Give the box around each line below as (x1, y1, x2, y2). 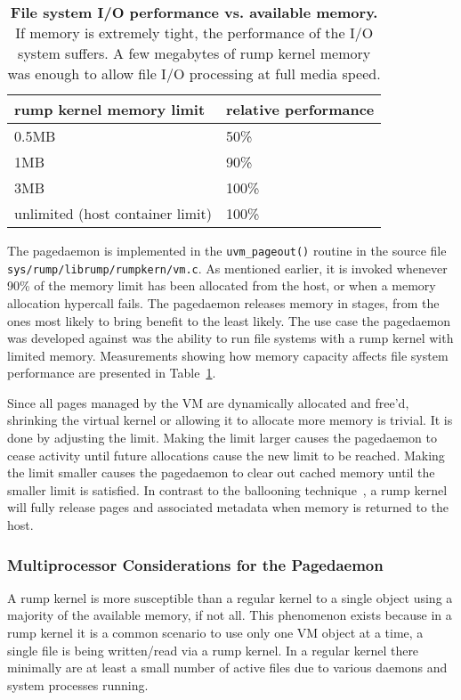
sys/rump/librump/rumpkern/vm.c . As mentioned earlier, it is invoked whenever (7, 258, 448, 277)
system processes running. (7, 675, 149, 694)
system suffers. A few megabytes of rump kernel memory (18, 43, 371, 63)
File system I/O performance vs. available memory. (10, 2, 378, 22)
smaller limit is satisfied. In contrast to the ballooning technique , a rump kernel (7, 480, 448, 499)
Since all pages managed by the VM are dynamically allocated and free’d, (7, 393, 409, 411)
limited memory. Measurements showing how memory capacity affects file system (7, 346, 449, 364)
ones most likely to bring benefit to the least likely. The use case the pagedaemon (7, 311, 451, 330)
